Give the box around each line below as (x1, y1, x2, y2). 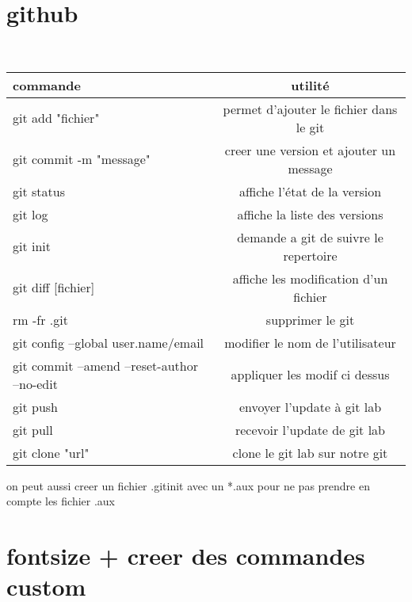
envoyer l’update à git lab (238, 397, 382, 416)
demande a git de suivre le (237, 227, 383, 246)
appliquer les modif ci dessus (231, 365, 390, 384)
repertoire (283, 246, 338, 265)
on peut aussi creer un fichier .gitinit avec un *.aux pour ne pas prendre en (6, 477, 370, 493)
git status (13, 181, 65, 200)
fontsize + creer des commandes (6, 539, 365, 572)
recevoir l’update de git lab (235, 420, 385, 439)
